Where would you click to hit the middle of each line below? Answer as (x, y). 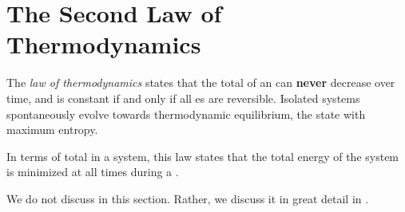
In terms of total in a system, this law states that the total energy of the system (203, 156)
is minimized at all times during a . (93, 172)
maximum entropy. (52, 130)
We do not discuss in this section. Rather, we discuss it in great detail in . (188, 198)
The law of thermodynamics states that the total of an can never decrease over (201, 82)
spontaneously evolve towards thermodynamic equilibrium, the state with (186, 114)
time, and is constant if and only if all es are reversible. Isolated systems (183, 98)
